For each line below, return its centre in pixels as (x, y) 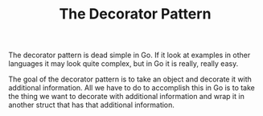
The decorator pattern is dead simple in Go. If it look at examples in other (129, 55)
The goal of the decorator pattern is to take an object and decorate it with (130, 79)
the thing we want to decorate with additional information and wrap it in (127, 97)
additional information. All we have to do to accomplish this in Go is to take (131, 88)
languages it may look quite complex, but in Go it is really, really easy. (123, 64)
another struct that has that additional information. (92, 105)
